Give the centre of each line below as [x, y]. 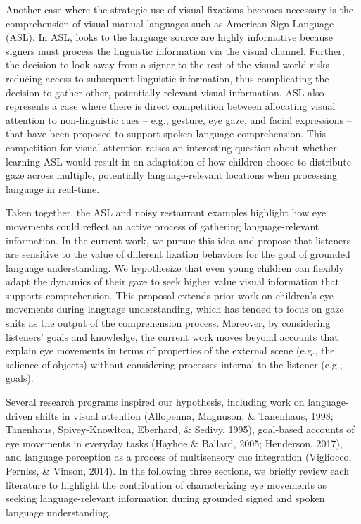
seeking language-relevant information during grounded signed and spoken [165, 498]
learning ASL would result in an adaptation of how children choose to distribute [179, 161]
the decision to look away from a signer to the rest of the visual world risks [167, 64]
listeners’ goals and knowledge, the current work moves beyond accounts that [172, 336]
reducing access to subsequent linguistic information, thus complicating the [167, 78]
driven [19, 415]
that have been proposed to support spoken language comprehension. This [166, 133]
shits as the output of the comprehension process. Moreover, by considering [168, 323]
